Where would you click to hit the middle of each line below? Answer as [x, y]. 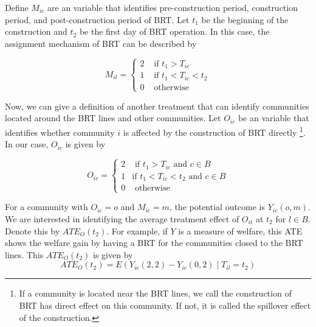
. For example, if [137, 230]
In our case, [27, 144]
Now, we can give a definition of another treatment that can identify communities [157, 106]
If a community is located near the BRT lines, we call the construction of [155, 293]
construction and [36, 31]
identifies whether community [60, 132]
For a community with [46, 207]
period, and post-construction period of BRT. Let [97, 19]
